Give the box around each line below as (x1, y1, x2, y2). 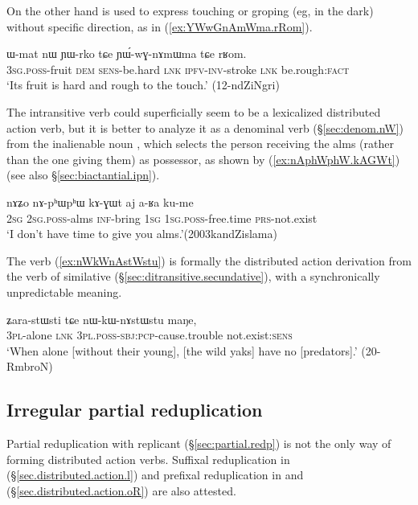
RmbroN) (6, 358, 53, 375)
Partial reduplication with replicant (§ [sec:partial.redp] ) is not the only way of (6, 435, 391, 452)
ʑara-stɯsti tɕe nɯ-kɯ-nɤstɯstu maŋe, (6, 310, 197, 327)
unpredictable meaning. (6, 283, 122, 300)
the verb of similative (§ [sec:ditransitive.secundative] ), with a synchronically (6, 268, 380, 285)
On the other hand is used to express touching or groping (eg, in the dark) (6, 2, 374, 18)
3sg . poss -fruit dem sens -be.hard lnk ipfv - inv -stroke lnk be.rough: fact (6, 60, 350, 77)
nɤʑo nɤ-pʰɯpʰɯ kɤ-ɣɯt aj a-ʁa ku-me (6, 193, 194, 210)
